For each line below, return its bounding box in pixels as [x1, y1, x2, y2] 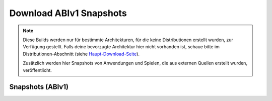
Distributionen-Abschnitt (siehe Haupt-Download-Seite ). [23, 51, 140, 57]
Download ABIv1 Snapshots [9, 8, 127, 19]
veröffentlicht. [23, 67, 52, 73]
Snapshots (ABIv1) [9, 83, 69, 91]
